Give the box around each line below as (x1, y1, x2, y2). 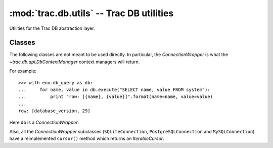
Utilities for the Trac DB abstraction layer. (9, 25, 95, 31)
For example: (9, 68, 37, 74)
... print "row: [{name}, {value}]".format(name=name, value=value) (18, 94, 213, 100)
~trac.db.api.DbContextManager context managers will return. (9, 59, 140, 65)
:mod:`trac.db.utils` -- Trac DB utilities (9, 8, 174, 19)
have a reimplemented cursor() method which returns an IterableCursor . (9, 135, 164, 141)
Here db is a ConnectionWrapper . (9, 119, 79, 125)
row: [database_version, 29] (18, 108, 90, 114)
